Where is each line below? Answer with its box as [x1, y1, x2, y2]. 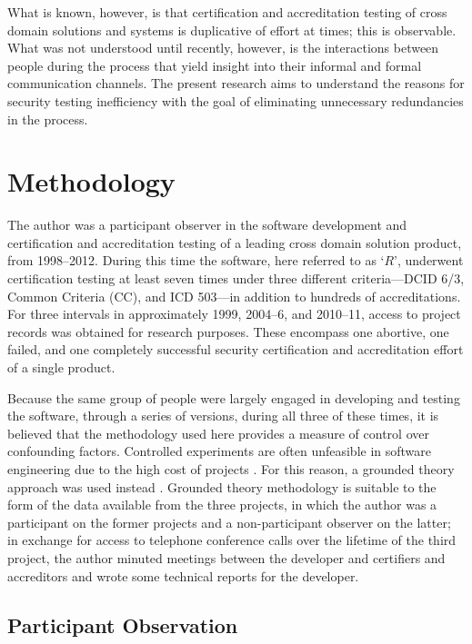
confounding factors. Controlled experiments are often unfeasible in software [7, 441, 432, 461]
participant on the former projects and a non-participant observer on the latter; [7, 512, 451, 531]
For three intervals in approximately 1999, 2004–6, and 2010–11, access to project [7, 304, 461, 323]
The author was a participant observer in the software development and [7, 215, 407, 234]
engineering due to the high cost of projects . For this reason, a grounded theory [7, 460, 455, 478]
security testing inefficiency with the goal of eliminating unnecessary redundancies [7, 91, 464, 110]
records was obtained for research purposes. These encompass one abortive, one [7, 322, 449, 341]
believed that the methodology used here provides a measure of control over [7, 423, 429, 442]
